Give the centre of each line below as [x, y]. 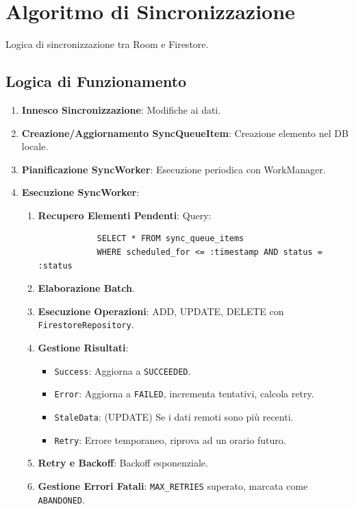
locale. [35, 146]
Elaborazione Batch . [86, 288]
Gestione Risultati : [83, 348]
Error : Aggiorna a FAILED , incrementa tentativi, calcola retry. [184, 394]
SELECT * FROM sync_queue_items [170, 239]
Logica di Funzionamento [96, 81]
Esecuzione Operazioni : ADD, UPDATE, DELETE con [161, 311]
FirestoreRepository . [86, 324]
